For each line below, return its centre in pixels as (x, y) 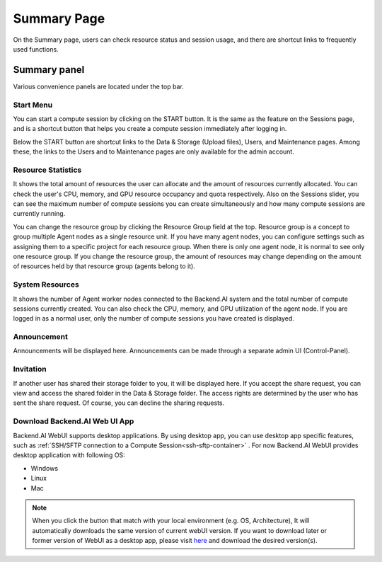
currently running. (39, 214)
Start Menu (33, 105)
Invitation (30, 369)
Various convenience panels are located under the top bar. (98, 86)
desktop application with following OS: (69, 455)
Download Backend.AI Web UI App (74, 421)
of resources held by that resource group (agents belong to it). (104, 266)
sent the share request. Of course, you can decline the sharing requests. (119, 403)
